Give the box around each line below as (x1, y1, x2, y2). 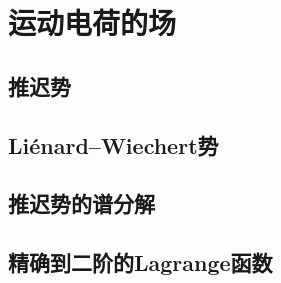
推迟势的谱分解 (8, 188, 155, 219)
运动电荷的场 (8, 2, 177, 43)
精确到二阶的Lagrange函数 (8, 247, 273, 278)
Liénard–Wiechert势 (8, 129, 219, 160)
